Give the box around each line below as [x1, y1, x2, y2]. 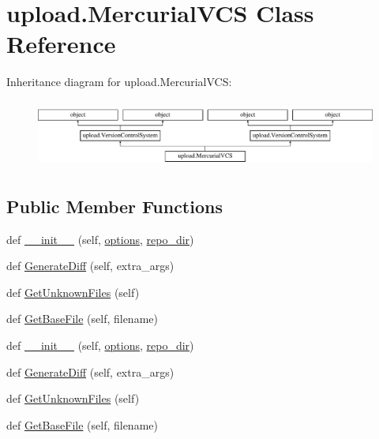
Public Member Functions [6, 193, 223, 218]
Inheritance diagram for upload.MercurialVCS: [6, 73, 232, 90]
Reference [6, 28, 116, 60]
